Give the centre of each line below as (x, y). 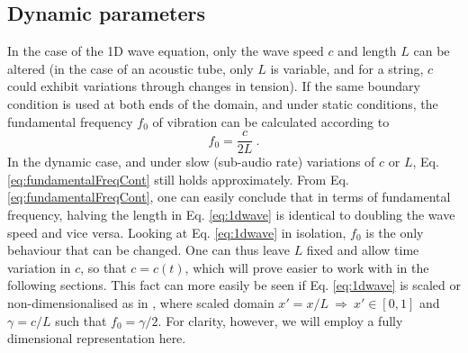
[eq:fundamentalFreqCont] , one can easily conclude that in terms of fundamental (229, 197)
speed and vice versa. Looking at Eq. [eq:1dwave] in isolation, (177, 232)
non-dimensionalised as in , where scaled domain (141, 302)
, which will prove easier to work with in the (307, 267)
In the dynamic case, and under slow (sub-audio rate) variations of (191, 162)
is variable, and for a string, (347, 68)
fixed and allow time (363, 250)
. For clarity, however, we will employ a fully (280, 320)
